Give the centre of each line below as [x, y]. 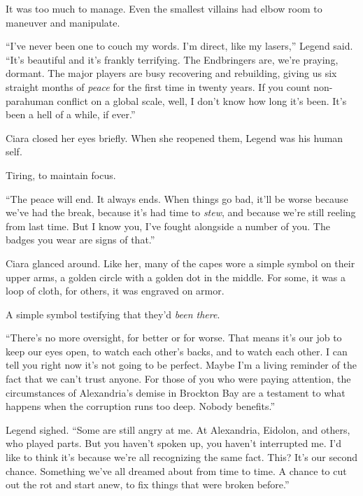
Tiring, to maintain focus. [61, 175]
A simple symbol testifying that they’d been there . [113, 314]
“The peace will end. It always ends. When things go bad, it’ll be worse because [177, 198]
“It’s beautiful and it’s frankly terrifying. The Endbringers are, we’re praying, [172, 59]
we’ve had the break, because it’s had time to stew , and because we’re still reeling [181, 212]
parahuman [30, 100]
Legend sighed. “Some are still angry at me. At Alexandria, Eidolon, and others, [178, 429]
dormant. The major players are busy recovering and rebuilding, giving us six [171, 73]
